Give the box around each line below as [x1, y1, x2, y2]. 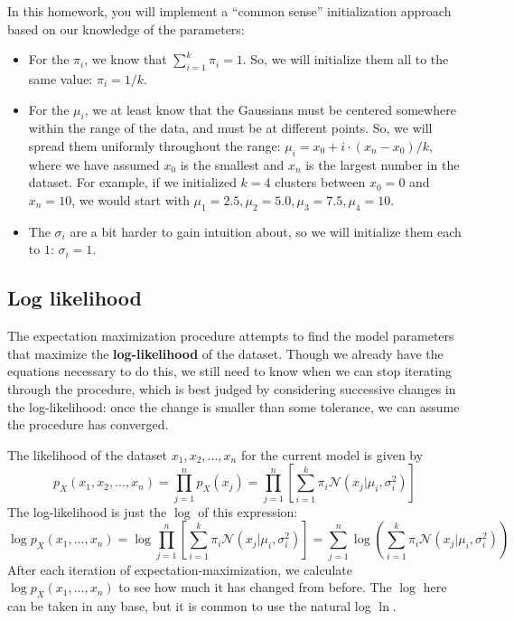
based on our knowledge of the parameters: [7, 19, 245, 38]
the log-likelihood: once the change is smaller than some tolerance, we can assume [7, 397, 460, 416]
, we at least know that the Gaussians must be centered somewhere [84, 99, 456, 118]
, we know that [84, 50, 167, 69]
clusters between [275, 173, 366, 192]
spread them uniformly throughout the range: [28, 136, 281, 155]
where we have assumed [28, 155, 160, 174]
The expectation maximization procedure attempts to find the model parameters [7, 326, 454, 345]
